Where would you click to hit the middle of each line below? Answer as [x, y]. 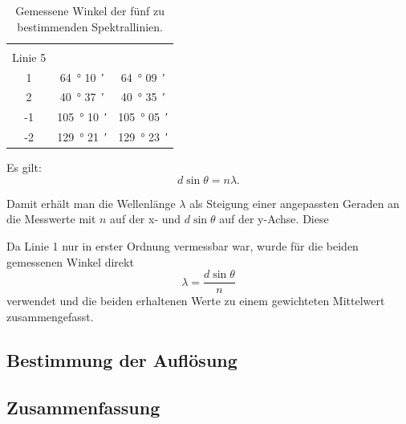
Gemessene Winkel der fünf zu [90, 10]
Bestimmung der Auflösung [122, 359]
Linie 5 [29, 57]
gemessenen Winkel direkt [70, 261]
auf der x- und [146, 219]
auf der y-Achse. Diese [274, 219]
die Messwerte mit [51, 219]
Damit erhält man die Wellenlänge [91, 203]
